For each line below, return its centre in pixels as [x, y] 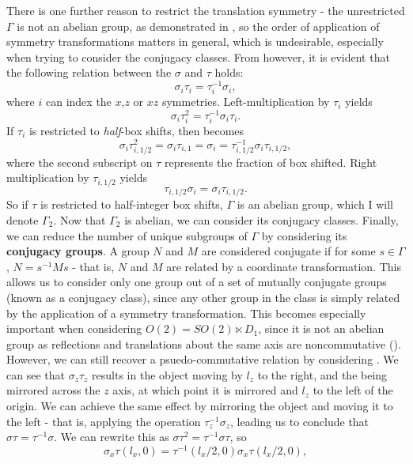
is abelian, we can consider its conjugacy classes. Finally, [261, 219]
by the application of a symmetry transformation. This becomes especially [186, 313]
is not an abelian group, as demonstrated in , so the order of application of [198, 26]
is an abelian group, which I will [315, 204]
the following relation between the [89, 72]
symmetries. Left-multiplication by [246, 102]
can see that [36, 374]
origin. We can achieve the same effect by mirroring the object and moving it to [200, 406]
